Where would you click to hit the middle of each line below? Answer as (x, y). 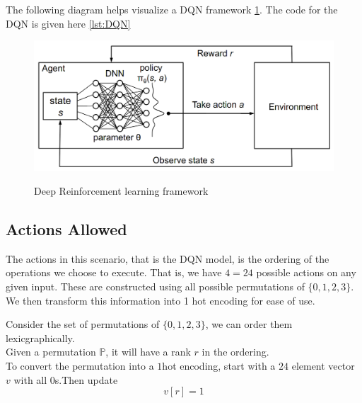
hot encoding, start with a (219, 365)
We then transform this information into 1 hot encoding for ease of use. (160, 300)
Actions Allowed (66, 229)
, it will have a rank (148, 352)
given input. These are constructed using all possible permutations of (155, 286)
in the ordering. (235, 352)
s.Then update (86, 379)
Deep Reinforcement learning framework (121, 191)
